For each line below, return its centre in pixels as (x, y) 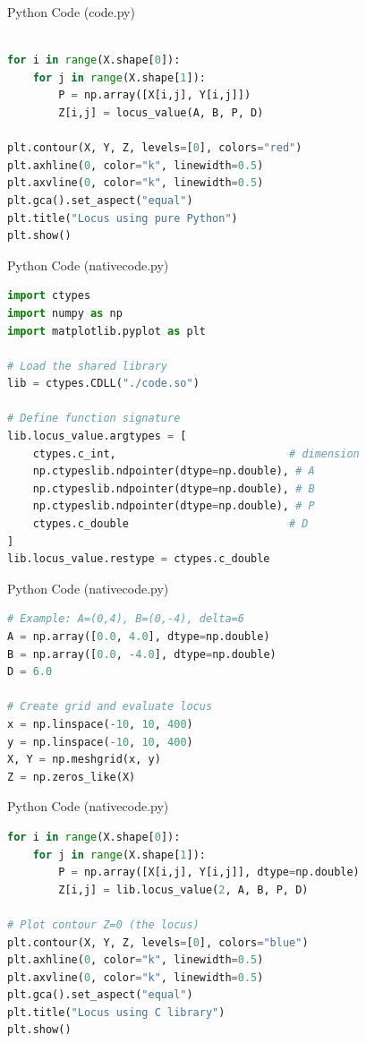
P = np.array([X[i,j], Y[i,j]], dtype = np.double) (209, 872)
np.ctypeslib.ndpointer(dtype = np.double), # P (174, 506)
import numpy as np (65, 313)
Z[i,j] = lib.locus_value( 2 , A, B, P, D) (183, 889)
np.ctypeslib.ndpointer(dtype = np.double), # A (174, 471)
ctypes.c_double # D (170, 524)
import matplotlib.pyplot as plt (106, 331)
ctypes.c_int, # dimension (196, 453)
